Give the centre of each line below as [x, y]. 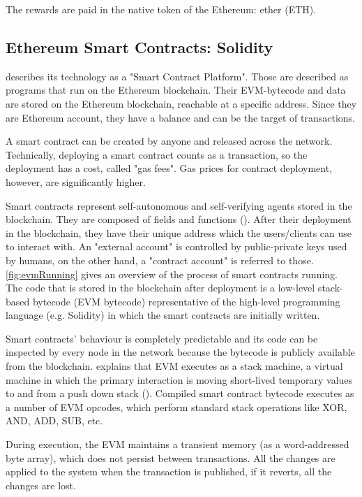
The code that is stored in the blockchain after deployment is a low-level [160, 288]
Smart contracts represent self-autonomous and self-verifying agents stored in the [179, 205]
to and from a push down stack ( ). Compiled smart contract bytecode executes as [180, 393]
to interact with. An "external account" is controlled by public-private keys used [176, 246]
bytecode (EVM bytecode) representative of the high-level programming [186, 301]
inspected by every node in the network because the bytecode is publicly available [180, 352]
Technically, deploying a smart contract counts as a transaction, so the [157, 154]
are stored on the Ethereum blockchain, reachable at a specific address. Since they [181, 103]
